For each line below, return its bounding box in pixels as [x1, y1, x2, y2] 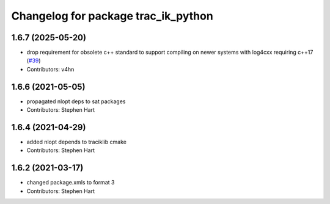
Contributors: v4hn [26, 65, 75, 73]
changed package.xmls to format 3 [26, 179, 115, 186]
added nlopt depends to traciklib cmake [26, 138, 127, 146]
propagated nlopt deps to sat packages [26, 98, 126, 105]
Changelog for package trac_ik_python [11, 9, 213, 23]
